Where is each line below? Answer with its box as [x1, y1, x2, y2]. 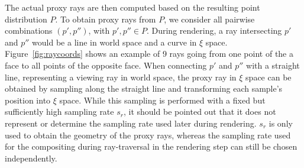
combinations [5, 24, 53, 37]
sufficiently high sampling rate [5, 105, 114, 118]
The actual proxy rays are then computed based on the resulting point [5, 1, 260, 13]
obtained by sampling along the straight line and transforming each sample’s [5, 82, 283, 95]
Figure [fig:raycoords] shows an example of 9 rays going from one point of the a [5, 47, 293, 60]
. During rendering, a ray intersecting [146, 24, 282, 37]
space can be [245, 70, 292, 83]
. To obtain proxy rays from [55, 12, 156, 25]
